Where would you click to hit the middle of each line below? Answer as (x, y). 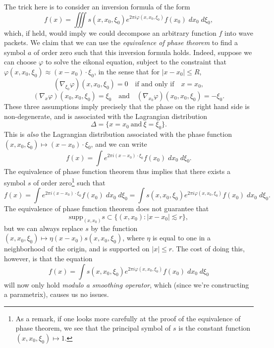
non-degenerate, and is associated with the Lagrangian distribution (106, 116)
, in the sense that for (127, 71)
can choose (20, 62)
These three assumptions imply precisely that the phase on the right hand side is (127, 106)
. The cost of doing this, (208, 249)
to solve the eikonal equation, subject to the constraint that (136, 62)
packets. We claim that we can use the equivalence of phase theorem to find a (121, 42)
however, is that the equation (48, 259)
